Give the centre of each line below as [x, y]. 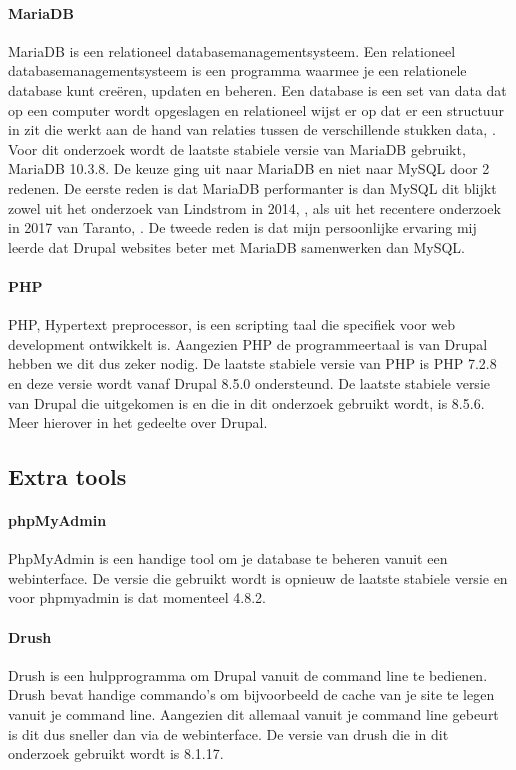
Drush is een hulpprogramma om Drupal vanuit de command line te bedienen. [248, 674]
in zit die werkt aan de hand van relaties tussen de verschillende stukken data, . [252, 129]
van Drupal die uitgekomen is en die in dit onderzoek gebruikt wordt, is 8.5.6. [246, 402]
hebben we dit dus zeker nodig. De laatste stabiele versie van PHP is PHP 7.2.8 [252, 363]
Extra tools [67, 476]
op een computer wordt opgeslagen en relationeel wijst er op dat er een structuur [256, 109]
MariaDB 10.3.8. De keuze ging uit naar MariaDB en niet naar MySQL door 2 [249, 168]
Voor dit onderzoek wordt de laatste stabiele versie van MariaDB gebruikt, [237, 148]
